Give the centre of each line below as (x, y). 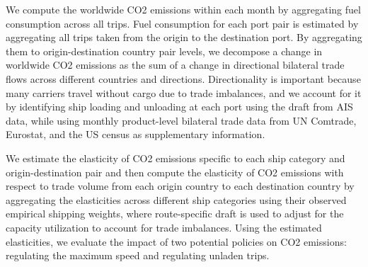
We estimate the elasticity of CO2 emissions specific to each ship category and (176, 158)
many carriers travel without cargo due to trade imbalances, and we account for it (184, 92)
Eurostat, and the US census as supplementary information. (136, 134)
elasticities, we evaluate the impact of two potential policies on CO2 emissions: (176, 241)
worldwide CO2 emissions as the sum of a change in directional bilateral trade (175, 65)
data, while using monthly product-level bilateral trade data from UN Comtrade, (181, 120)
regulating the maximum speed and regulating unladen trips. (138, 255)
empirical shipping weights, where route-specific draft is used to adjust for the (175, 214)
